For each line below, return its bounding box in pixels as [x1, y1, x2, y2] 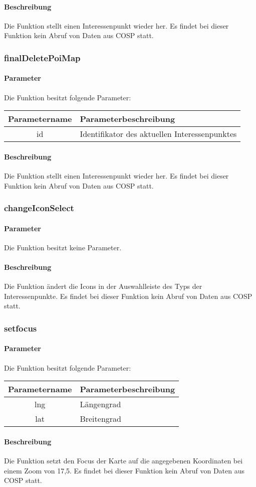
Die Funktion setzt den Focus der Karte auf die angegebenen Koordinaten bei [4, 455, 243, 466]
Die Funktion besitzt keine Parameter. [4, 242, 122, 252]
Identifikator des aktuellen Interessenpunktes [80, 128, 237, 140]
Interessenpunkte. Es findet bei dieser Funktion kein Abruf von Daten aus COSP [4, 290, 252, 301]
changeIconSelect [4, 202, 74, 214]
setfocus [4, 321, 37, 334]
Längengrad [80, 398, 121, 410]
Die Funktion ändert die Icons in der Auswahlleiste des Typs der [4, 281, 202, 291]
